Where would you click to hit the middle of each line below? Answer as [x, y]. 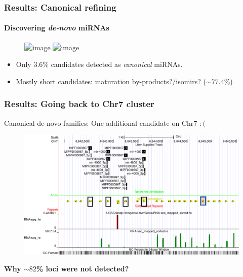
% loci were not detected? [83, 269]
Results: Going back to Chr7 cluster [79, 104]
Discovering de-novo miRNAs [57, 28]
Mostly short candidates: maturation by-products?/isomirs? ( [111, 81]
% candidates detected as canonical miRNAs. [113, 64]
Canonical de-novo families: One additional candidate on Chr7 [101, 123]
